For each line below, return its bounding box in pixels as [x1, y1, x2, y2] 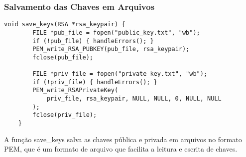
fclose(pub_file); [32, 53, 93, 61]
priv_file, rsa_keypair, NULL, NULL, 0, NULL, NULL [46, 95, 222, 103]
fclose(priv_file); [32, 111, 97, 119]
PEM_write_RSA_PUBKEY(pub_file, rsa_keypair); [32, 46, 190, 53]
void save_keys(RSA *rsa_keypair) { [4, 21, 125, 28]
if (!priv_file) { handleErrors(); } [32, 78, 157, 86]
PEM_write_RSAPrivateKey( [32, 87, 119, 94]
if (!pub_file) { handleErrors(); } [32, 37, 154, 45]
